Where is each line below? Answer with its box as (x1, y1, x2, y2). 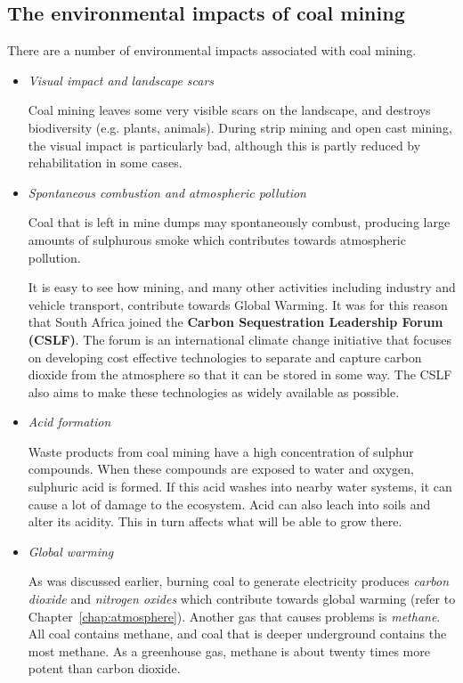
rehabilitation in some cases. (28, 153, 183, 172)
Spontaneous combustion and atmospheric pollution (28, 183, 306, 201)
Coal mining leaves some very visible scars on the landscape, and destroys (28, 101, 431, 119)
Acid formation (28, 412, 111, 431)
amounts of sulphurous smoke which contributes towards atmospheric (28, 230, 406, 248)
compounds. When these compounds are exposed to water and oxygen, (28, 459, 415, 478)
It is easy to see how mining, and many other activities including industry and (28, 278, 456, 297)
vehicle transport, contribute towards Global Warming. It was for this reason (28, 295, 448, 313)
